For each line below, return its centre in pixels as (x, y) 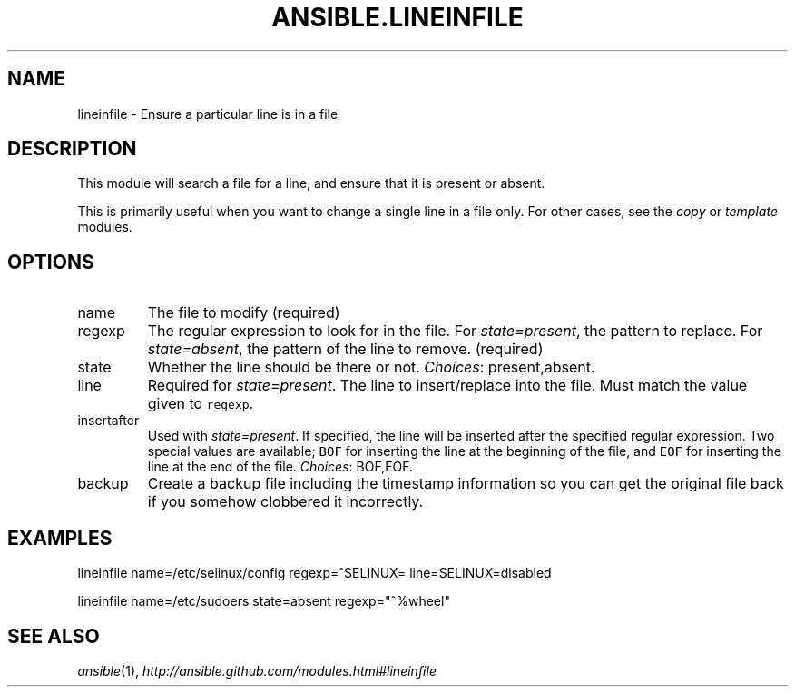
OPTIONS (51, 262)
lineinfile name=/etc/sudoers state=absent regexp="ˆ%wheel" (264, 601)
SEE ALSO (54, 636)
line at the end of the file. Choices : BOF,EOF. (280, 467)
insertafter (108, 421)
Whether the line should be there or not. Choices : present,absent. (371, 367)
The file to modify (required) (244, 313)
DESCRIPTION (72, 149)
